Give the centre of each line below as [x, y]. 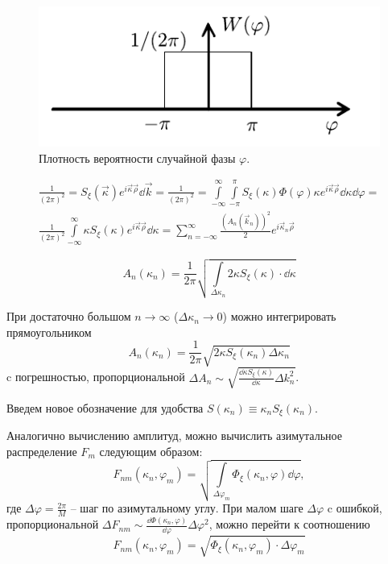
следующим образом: [151, 451]
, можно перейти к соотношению [289, 524]
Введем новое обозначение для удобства [105, 407]
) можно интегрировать [279, 316]
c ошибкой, [355, 508]
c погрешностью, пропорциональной [96, 377]
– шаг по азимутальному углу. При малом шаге [187, 508]
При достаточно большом [69, 316]
